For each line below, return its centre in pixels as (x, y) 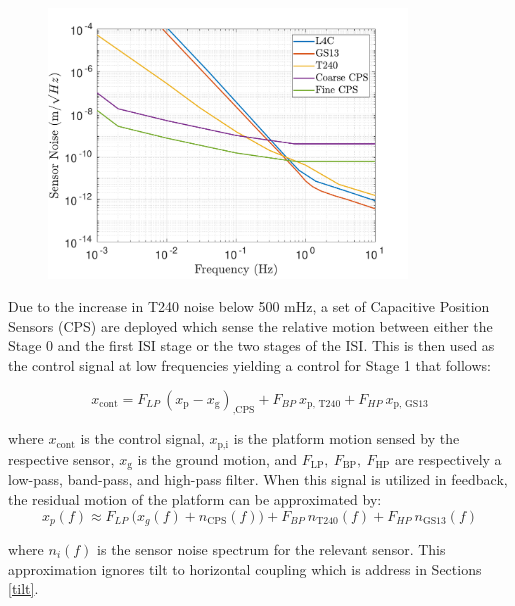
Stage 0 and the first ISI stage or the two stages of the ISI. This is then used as (251, 345)
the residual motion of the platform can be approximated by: (195, 498)
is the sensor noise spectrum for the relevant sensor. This (271, 548)
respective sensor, (61, 458)
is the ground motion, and (217, 458)
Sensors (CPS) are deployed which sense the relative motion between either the (250, 325)
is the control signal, (142, 438)
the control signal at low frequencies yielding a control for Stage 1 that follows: (249, 365)
